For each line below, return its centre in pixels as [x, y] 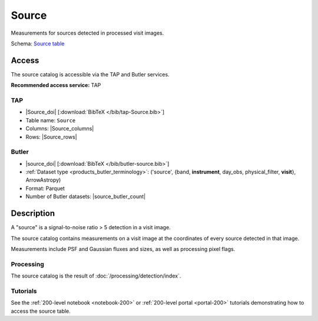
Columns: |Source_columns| [60, 129]
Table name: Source [51, 120]
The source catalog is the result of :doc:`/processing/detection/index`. [96, 276]
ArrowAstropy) [43, 180]
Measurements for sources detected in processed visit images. [87, 33]
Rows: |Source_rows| [51, 137]
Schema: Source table [38, 44]
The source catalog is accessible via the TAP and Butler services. [90, 74]
